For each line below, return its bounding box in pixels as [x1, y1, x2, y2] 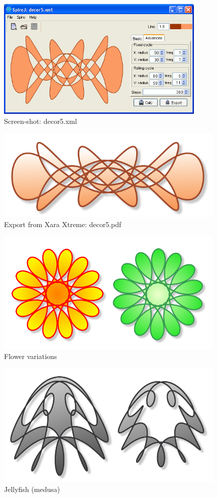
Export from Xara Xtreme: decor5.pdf [4, 219, 122, 229]
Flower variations [4, 351, 57, 362]
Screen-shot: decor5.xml [4, 116, 77, 126]
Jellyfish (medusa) [4, 483, 60, 494]
